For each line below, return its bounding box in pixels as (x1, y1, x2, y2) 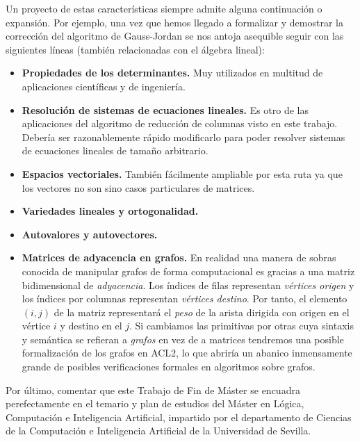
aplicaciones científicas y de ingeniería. (22, 79, 186, 93)
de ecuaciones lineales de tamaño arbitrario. (22, 143, 208, 158)
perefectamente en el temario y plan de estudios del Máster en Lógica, (6, 396, 304, 411)
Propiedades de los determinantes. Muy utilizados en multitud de (22, 65, 323, 80)
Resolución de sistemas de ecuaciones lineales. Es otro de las (22, 102, 309, 117)
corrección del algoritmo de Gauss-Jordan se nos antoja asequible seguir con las (6, 28, 344, 43)
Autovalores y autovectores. (22, 227, 158, 241)
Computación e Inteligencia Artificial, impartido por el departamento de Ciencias (6, 409, 352, 424)
